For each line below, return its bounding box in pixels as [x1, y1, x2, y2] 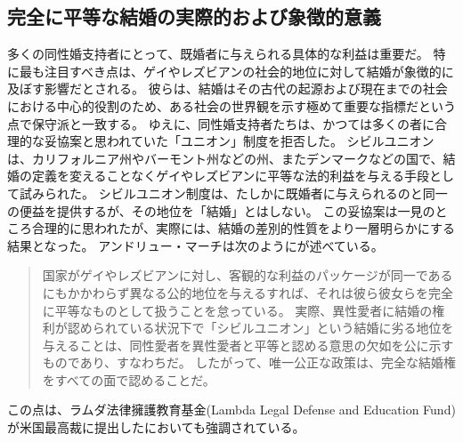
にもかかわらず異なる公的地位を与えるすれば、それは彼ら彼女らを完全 [42, 283, 454, 301]
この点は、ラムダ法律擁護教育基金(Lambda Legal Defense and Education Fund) [7, 400, 456, 419]
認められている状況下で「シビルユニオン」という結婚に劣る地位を [67, 318, 454, 337]
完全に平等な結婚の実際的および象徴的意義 [7, 3, 381, 30]
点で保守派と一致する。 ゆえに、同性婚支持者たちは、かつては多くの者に [7, 114, 435, 133]
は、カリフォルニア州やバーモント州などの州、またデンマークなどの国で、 [7, 149, 443, 167]
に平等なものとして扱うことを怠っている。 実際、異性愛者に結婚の [42, 301, 433, 319]
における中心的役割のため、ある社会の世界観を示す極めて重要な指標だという [7, 96, 456, 115]
